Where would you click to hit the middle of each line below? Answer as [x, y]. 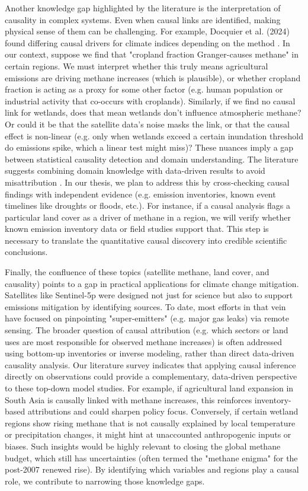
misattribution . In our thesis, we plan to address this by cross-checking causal [147, 182]
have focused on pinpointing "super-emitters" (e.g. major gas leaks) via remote [147, 318]
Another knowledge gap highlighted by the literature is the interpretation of [143, 8]
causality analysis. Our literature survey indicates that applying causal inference [150, 364]
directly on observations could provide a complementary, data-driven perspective [151, 376]
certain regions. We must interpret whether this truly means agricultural [137, 66]
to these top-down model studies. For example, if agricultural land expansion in [149, 388]
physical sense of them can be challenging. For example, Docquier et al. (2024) [147, 31]
